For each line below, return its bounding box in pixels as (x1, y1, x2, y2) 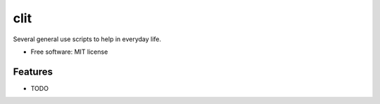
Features (13, 66, 53, 77)
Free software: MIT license (30, 47, 108, 56)
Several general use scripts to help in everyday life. (13, 35, 162, 43)
